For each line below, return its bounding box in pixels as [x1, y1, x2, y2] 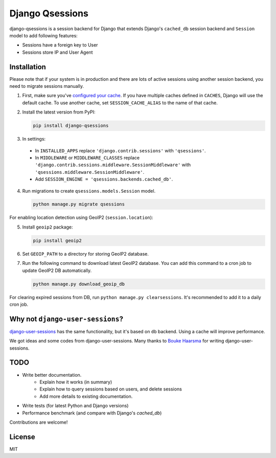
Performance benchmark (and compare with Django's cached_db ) [22, 409, 162, 416]
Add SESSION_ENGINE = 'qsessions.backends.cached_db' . [35, 176, 173, 182]
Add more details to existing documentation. [39, 393, 133, 399]
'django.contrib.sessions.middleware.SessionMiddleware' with [35, 162, 191, 168]
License [9, 432, 35, 441]
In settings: [22, 136, 46, 142]
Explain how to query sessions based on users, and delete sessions [39, 386, 182, 392]
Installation [9, 62, 46, 71]
